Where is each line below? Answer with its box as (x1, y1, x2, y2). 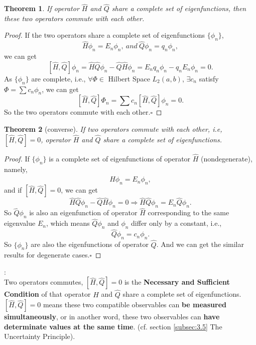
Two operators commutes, (4, 277, 83, 287)
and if (4, 185, 22, 195)
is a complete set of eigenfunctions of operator (49, 153, 191, 163)
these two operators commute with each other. (4, 13, 145, 23)
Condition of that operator (4, 289, 91, 299)
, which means (46, 218, 90, 228)
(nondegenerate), (201, 153, 252, 163)
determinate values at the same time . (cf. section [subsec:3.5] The (4, 321, 222, 331)
